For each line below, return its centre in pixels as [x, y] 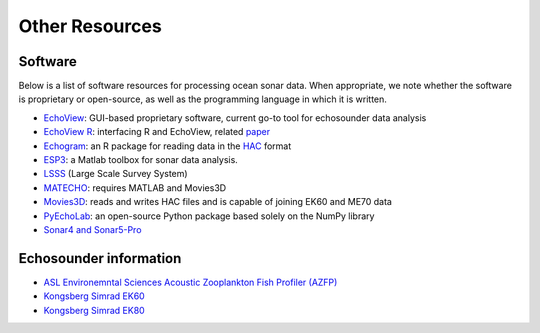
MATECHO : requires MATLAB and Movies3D [135, 187]
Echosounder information [100, 258]
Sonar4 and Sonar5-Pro [92, 229]
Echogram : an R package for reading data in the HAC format [167, 146]
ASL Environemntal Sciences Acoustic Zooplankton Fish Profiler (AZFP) [190, 282]
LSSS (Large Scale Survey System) [116, 174]
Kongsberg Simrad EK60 [94, 296]
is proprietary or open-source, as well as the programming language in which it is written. [202, 99]
